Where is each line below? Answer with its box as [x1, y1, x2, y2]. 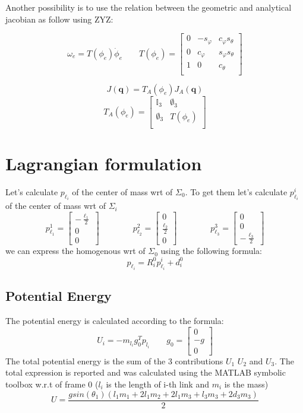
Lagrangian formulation [5, 151, 202, 175]
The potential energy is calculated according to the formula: [5, 314, 224, 327]
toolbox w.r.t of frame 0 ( [5, 378, 99, 390]
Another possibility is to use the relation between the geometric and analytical [5, 1, 292, 13]
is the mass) [224, 378, 269, 390]
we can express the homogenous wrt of [5, 244, 146, 257]
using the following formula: [160, 244, 262, 257]
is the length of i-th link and [106, 378, 209, 390]
